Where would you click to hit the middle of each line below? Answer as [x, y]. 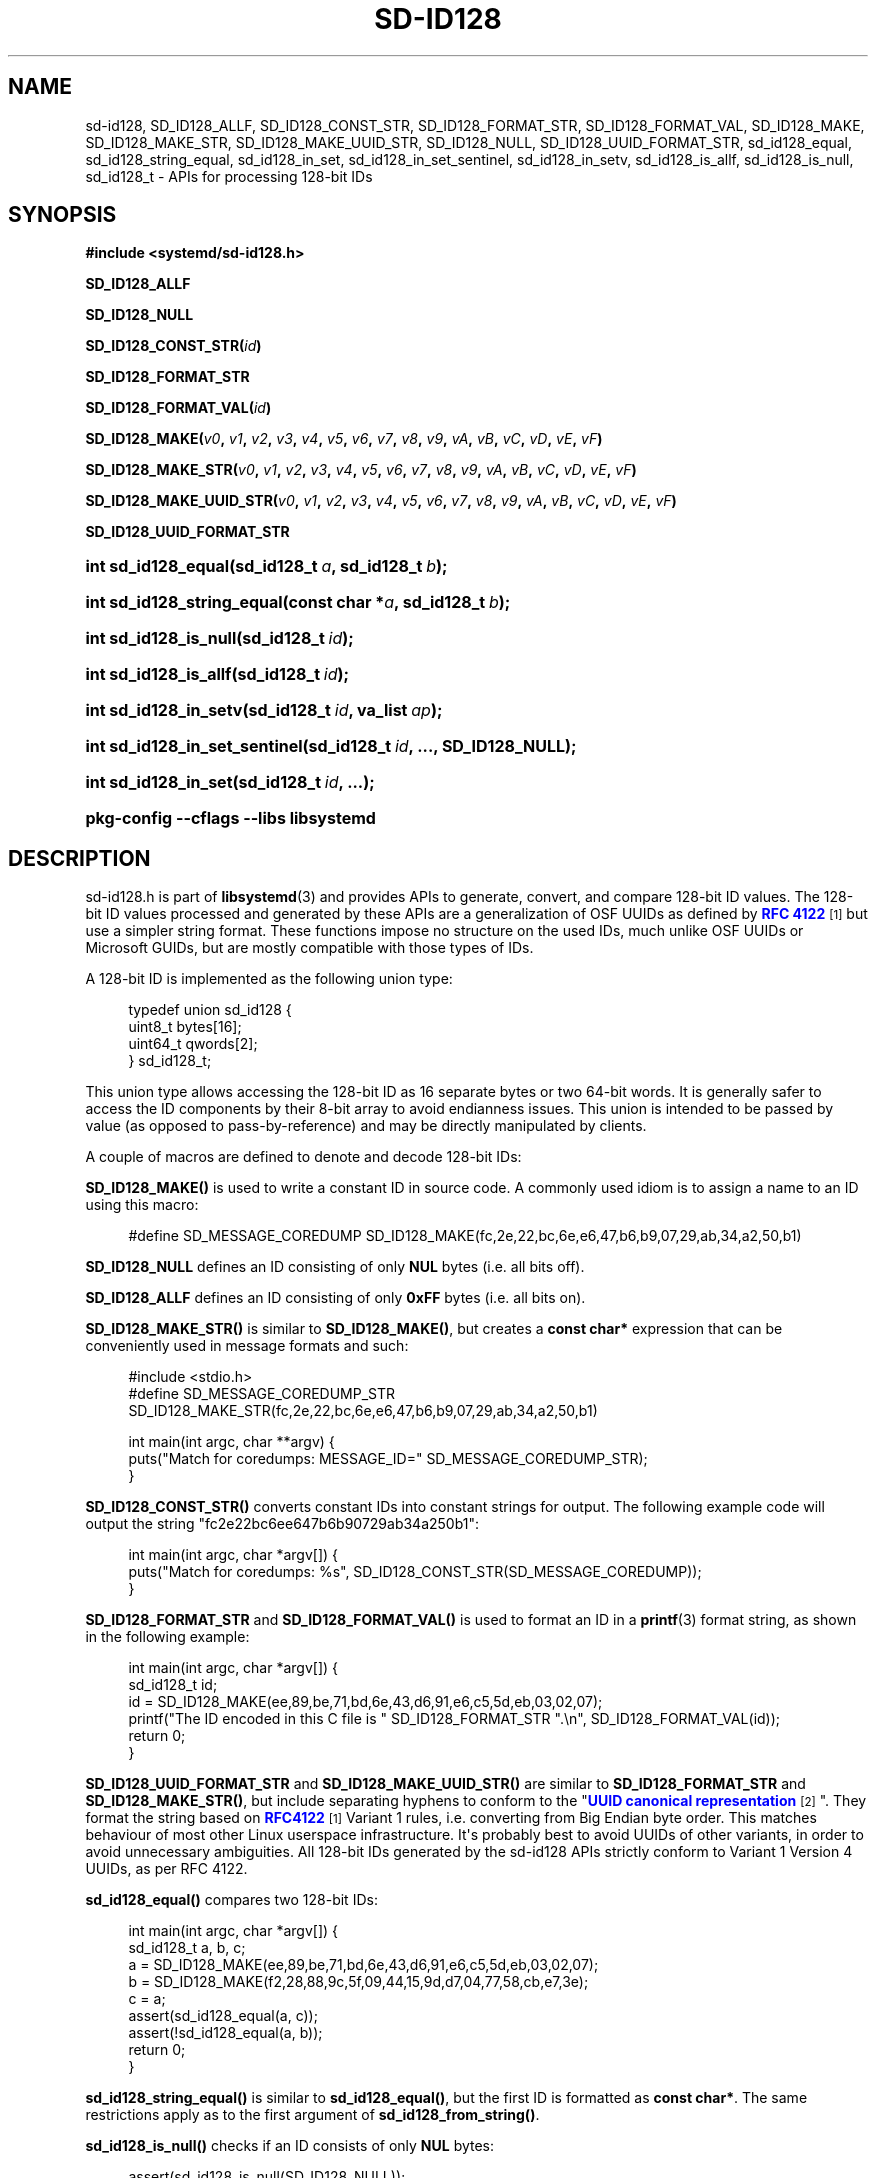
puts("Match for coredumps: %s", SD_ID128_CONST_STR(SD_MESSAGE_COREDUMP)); [415, 1572]
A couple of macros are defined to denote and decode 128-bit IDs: [303, 1157]
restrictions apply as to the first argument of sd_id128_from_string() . [312, 2115]
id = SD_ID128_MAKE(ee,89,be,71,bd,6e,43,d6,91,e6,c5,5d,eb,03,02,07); [365, 1702]
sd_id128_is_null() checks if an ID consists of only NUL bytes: [290, 2146]
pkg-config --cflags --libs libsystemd [230, 818]
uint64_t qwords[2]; [193, 1044]
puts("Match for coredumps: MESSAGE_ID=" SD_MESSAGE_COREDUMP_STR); [388, 1459]
